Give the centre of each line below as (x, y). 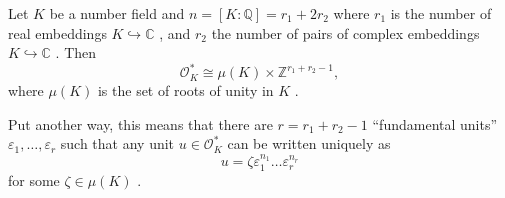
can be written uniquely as (309, 143)
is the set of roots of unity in (185, 90)
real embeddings (57, 32)
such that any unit (117, 143)
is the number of (441, 13)
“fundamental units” (435, 123)
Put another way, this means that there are (140, 123)
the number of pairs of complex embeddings (345, 32)
